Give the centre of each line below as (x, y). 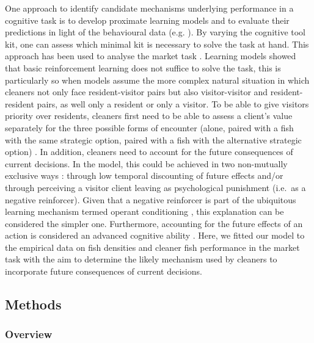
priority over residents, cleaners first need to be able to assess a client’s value (149, 116)
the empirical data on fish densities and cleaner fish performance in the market (152, 247)
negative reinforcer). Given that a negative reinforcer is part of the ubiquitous (151, 199)
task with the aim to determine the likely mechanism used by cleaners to (141, 259)
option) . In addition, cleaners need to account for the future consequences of (149, 152)
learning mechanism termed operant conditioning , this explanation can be (144, 211)
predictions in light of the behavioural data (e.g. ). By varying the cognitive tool (155, 32)
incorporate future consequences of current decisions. (104, 271)
